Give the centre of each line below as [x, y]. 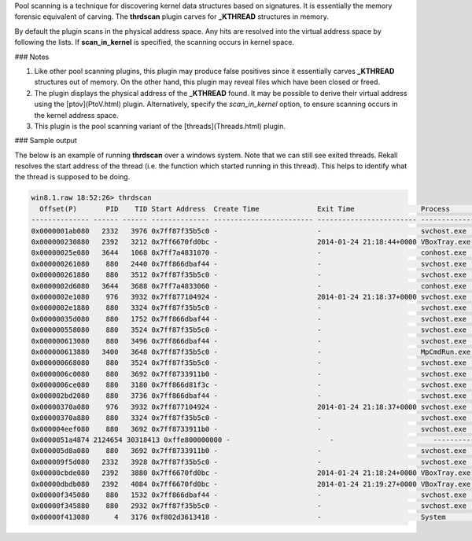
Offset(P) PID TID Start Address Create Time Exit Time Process [245, 209]
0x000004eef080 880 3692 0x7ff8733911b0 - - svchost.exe [249, 429]
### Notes [32, 57]
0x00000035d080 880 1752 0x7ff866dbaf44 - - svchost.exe [249, 319]
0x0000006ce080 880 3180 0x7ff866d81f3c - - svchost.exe [249, 385]
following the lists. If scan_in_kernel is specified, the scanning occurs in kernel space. [155, 42]
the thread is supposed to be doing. [72, 177]
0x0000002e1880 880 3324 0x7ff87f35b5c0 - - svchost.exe [249, 308]
